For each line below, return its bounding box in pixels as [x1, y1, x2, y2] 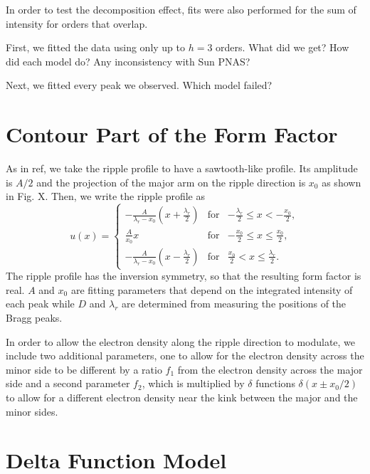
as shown [322, 174, 361, 189]
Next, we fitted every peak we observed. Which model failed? [6, 78, 273, 93]
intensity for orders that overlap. [6, 16, 148, 31]
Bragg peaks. [6, 310, 63, 325]
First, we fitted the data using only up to [6, 40, 186, 55]
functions [255, 376, 295, 391]
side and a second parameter [6, 376, 130, 391]
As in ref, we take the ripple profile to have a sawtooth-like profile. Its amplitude [6, 161, 358, 176]
